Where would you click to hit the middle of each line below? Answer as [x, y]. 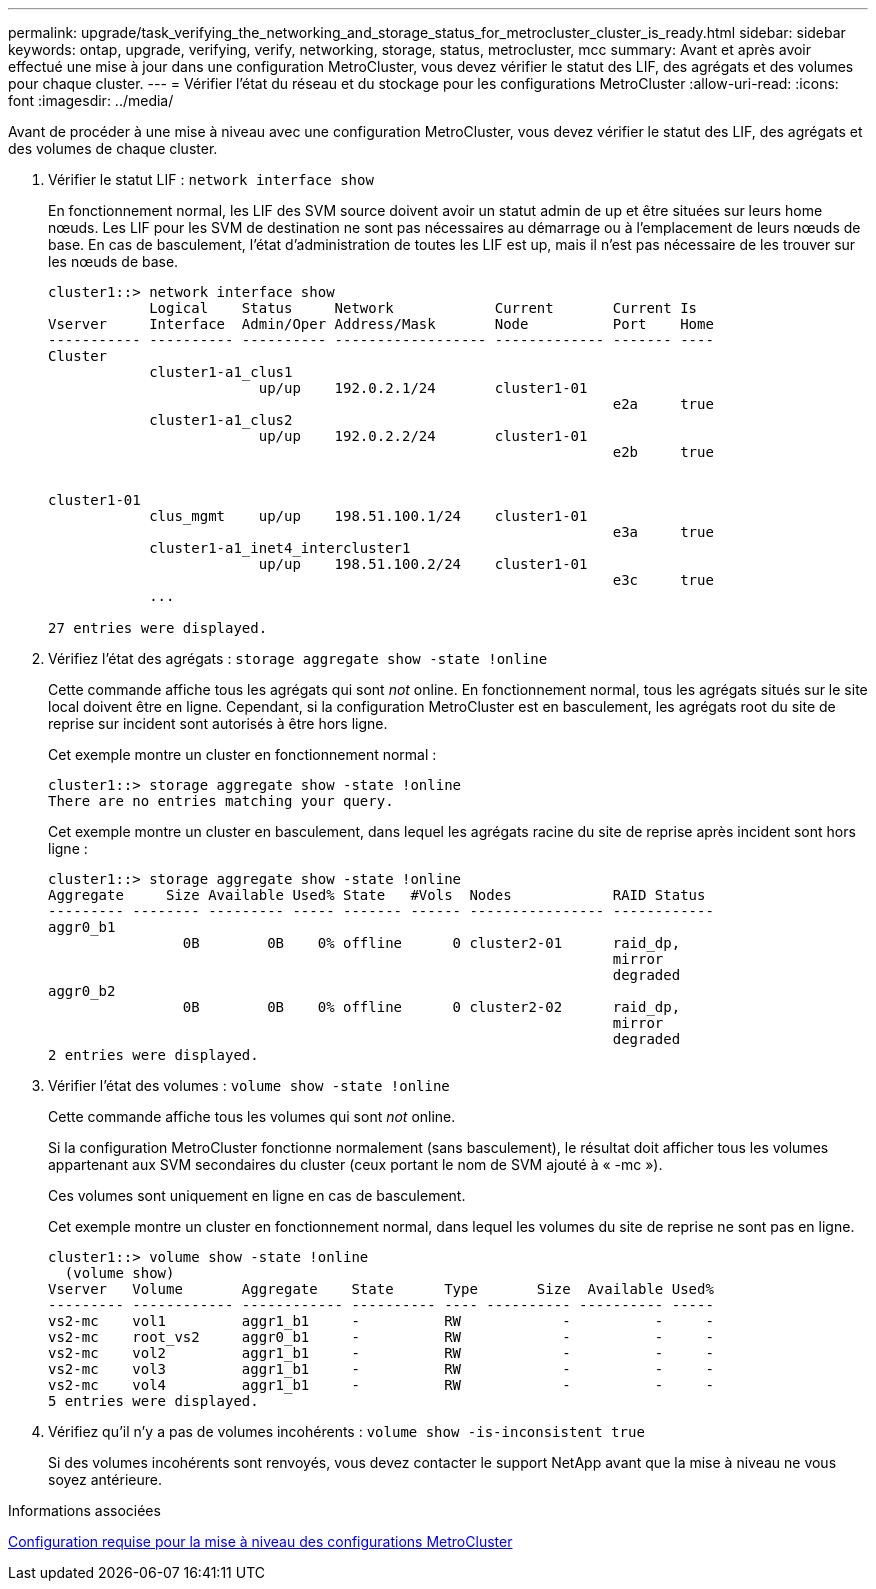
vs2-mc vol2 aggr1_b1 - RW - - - [381, 1353]
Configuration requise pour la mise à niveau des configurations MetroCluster [260, 1541]
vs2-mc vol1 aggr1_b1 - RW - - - [381, 1321]
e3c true [663, 580]
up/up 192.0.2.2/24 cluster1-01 [423, 436]
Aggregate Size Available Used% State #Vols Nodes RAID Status [377, 895]
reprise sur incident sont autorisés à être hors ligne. [218, 723]
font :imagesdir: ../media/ [91, 100]
